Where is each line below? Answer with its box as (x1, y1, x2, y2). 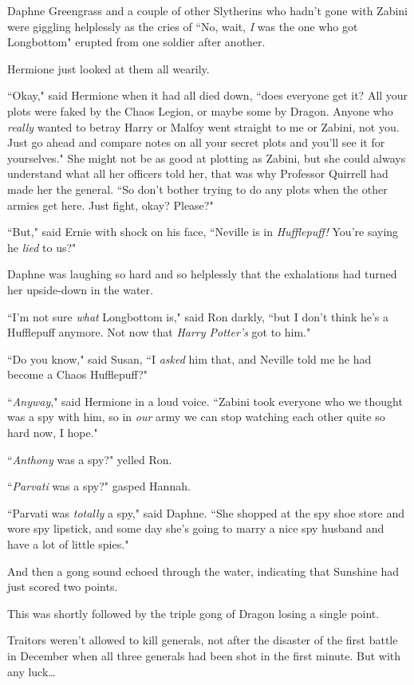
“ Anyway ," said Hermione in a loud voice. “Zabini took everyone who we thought (7, 392, 403, 409)
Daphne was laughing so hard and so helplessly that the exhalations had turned (7, 266, 397, 282)
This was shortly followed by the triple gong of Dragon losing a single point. (7, 604, 380, 621)
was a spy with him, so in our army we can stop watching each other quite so (7, 408, 385, 425)
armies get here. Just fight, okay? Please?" (7, 196, 214, 213)
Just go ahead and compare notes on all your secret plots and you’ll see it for (7, 134, 385, 151)
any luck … (7, 663, 56, 679)
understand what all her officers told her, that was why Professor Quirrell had (7, 165, 388, 182)
